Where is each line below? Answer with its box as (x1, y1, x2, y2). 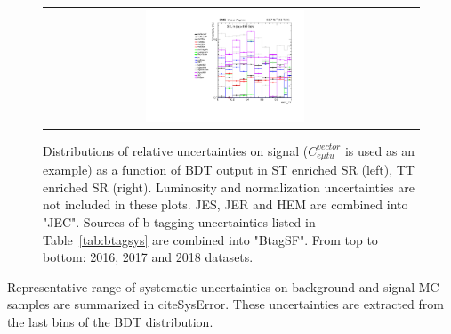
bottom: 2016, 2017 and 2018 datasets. (43, 248, 254, 266)
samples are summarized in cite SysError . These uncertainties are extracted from (7, 295, 444, 314)
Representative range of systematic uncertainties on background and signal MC (7, 277, 439, 296)
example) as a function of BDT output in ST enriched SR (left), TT (43, 160, 415, 179)
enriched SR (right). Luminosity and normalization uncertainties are (43, 177, 415, 196)
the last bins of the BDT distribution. (7, 312, 213, 330)
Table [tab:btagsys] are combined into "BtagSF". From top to (43, 230, 378, 248)
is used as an (344, 141, 415, 159)
